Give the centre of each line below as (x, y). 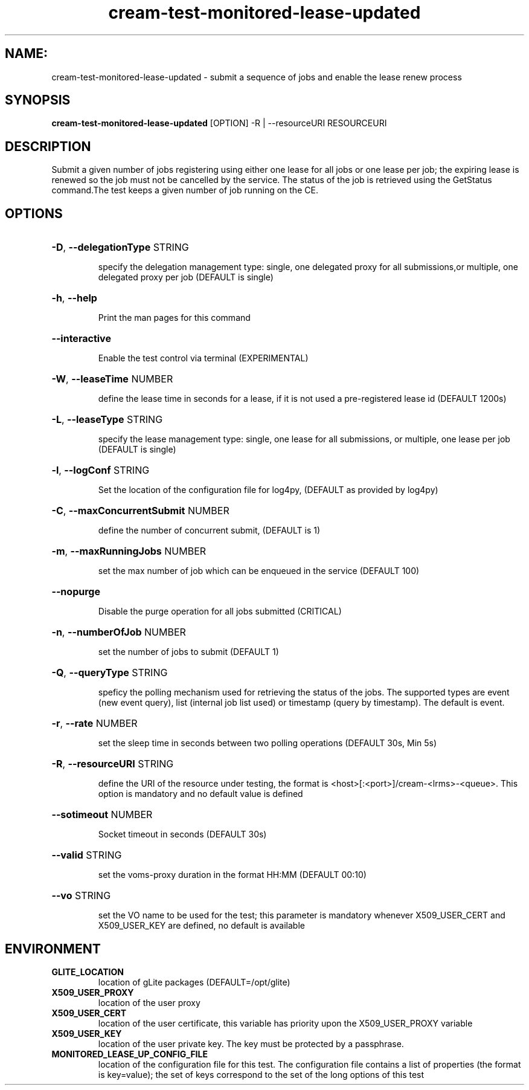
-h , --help (74, 298)
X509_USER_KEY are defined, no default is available (201, 926)
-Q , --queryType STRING (110, 673)
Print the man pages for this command (174, 318)
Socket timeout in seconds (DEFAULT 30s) (182, 834)
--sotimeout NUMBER (102, 815)
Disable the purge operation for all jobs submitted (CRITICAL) (220, 611)
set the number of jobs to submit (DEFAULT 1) (188, 652)
